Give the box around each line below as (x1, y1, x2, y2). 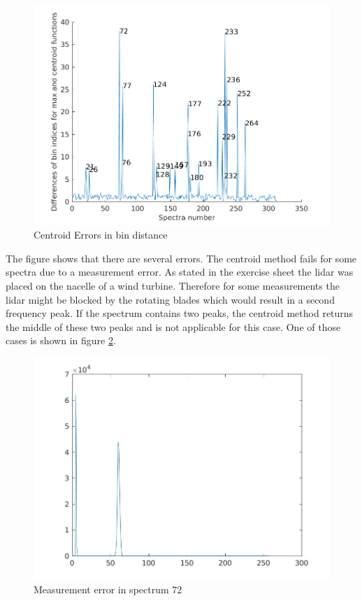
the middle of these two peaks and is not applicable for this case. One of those (6, 319, 341, 334)
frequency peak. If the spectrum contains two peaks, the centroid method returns (6, 306, 354, 320)
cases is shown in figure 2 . (6, 333, 116, 348)
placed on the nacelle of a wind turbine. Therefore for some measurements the (6, 278, 340, 292)
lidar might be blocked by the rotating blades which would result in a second (6, 292, 335, 306)
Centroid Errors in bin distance (34, 227, 168, 242)
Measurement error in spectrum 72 (34, 582, 182, 597)
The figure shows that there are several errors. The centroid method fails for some (6, 250, 357, 265)
